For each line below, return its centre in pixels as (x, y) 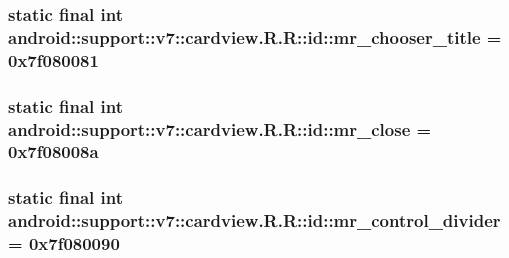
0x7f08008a (53, 151)
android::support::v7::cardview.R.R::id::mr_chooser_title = (255, 36)
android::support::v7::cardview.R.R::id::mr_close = (220, 128)
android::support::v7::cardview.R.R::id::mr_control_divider (254, 220)
